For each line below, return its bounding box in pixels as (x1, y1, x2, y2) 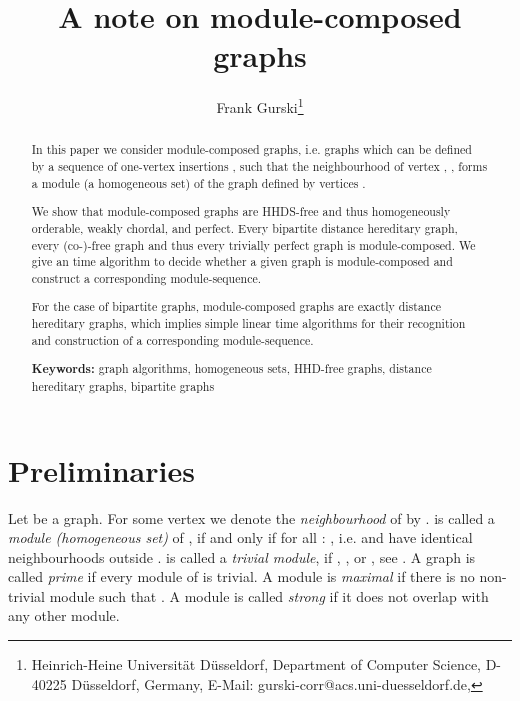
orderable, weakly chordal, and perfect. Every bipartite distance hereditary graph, (31, 219, 458, 236)
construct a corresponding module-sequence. (31, 269, 261, 286)
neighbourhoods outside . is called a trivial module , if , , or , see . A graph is (8, 546, 476, 567)
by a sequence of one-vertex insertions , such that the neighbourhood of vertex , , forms (31, 158, 488, 175)
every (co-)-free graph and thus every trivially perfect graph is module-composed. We (31, 236, 476, 253)
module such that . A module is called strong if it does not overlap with (49, 585, 489, 606)
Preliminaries (8, 449, 195, 490)
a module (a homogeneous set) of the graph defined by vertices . (31, 174, 366, 191)
